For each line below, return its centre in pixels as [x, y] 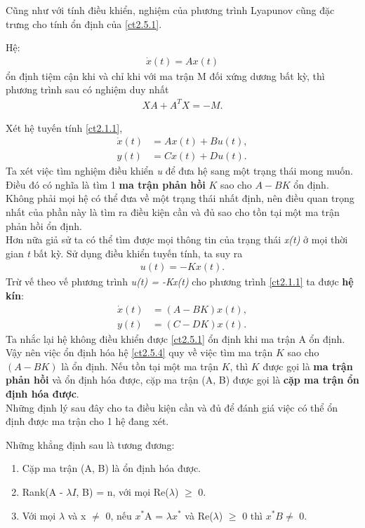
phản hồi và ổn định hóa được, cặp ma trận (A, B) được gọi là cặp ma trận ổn [182, 380]
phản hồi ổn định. [44, 225]
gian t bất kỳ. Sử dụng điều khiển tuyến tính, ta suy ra [124, 253]
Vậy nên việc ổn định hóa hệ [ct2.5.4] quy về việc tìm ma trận [139, 352]
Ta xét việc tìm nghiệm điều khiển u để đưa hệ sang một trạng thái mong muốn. [179, 171]
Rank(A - [42, 491]
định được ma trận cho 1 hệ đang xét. [87, 421]
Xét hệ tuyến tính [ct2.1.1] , [64, 127]
